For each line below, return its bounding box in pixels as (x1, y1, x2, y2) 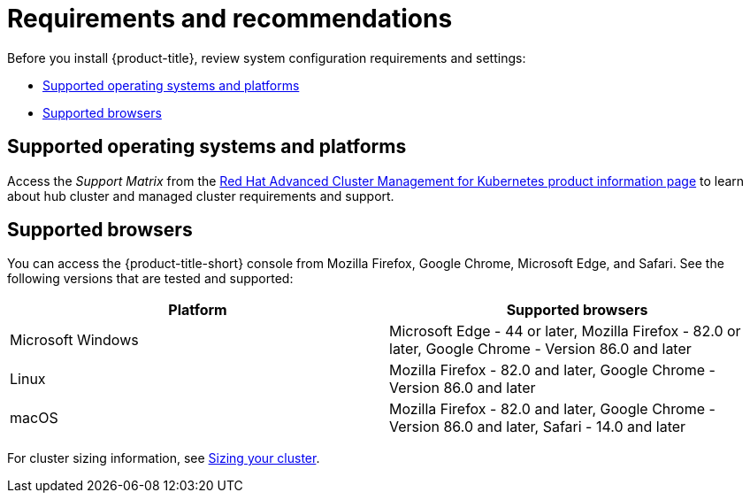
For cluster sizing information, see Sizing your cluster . (7, 450, 320, 466)
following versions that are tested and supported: (7, 271, 294, 287)
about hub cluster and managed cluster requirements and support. (7, 188, 394, 204)
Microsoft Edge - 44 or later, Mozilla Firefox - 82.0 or (389, 322, 741, 341)
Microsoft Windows (10, 331, 139, 350)
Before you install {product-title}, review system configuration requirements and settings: (7, 50, 526, 65)
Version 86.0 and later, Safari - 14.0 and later (389, 418, 686, 436)
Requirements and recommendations (7, 4, 453, 34)
